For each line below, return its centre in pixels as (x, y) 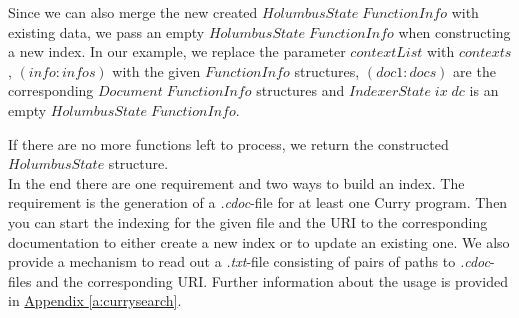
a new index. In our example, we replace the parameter (177, 51)
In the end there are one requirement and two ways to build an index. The (236, 182)
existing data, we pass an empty (106, 31)
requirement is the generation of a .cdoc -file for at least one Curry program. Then (258, 202)
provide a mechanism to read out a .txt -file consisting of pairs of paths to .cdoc (249, 261)
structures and (300, 90)
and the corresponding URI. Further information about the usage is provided (272, 280)
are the (474, 70)
